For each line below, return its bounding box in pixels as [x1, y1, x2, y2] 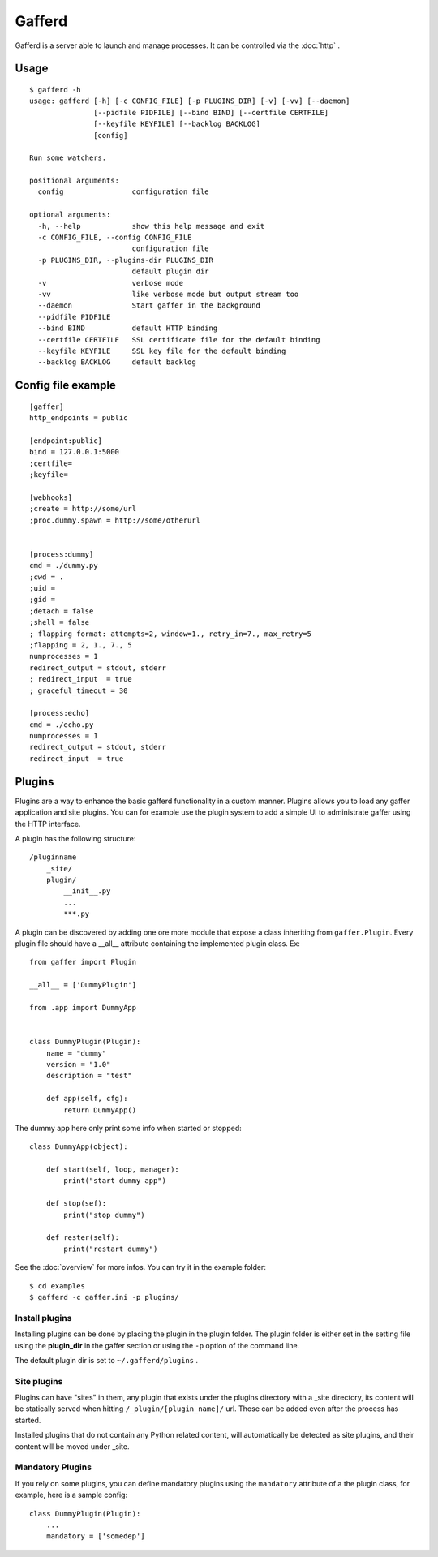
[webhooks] [29, 492, 73, 502]
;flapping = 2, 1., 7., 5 [29, 640, 133, 649]
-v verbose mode [37, 278, 184, 287]
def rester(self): [45, 1233, 120, 1242]
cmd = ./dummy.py [29, 561, 98, 570]
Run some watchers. [29, 153, 107, 162]
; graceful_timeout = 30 [29, 686, 128, 695]
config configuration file [37, 187, 210, 196]
